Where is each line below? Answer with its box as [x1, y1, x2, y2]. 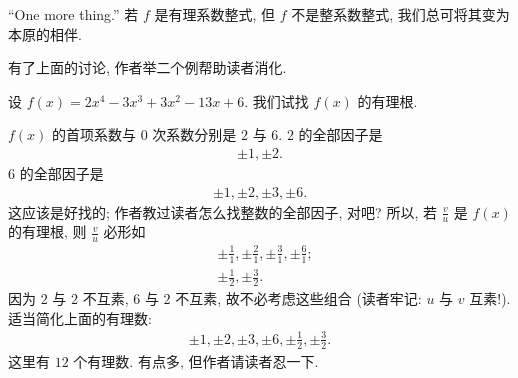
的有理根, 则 [8, 221, 87, 242]
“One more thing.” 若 [8, 4, 139, 24]
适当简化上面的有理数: [8, 307, 152, 328]
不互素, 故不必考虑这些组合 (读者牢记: [175, 288, 422, 309]
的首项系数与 [52, 124, 137, 145]
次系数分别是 [152, 124, 237, 145]
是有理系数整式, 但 [154, 4, 276, 24]
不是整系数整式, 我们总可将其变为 [291, 4, 510, 24]
